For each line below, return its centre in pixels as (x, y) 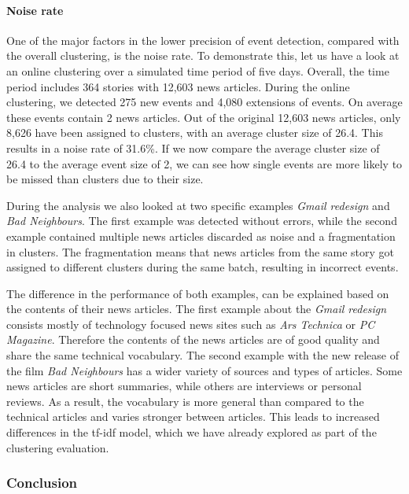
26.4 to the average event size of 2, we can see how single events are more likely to (204, 163)
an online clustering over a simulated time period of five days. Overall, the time (198, 70)
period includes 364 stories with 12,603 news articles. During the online (178, 86)
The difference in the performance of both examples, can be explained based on (198, 293)
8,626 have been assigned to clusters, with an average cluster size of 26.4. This (195, 133)
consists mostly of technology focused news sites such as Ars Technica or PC (191, 324)
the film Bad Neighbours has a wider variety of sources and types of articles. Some (204, 370)
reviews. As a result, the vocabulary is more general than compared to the (185, 401)
